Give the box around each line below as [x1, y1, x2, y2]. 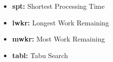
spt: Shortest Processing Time [12, 1, 105, 11]
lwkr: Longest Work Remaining [12, 17, 109, 27]
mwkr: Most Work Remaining [12, 34, 105, 44]
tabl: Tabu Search [12, 50, 68, 60]
